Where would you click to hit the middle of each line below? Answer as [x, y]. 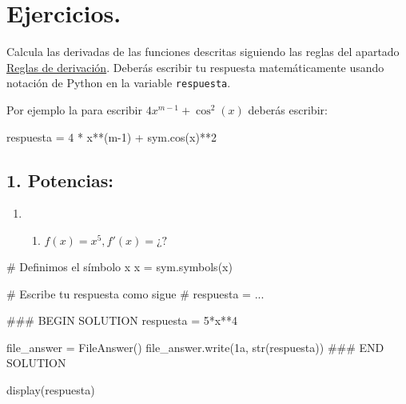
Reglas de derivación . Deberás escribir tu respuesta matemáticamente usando [195, 67]
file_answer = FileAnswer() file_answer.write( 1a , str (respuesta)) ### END [195, 347]
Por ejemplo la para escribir [74, 109]
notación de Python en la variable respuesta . [119, 83]
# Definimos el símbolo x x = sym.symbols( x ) [119, 266]
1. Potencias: [60, 180]
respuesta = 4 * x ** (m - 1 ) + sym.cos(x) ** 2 [111, 136]
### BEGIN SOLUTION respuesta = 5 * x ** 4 [122, 320]
